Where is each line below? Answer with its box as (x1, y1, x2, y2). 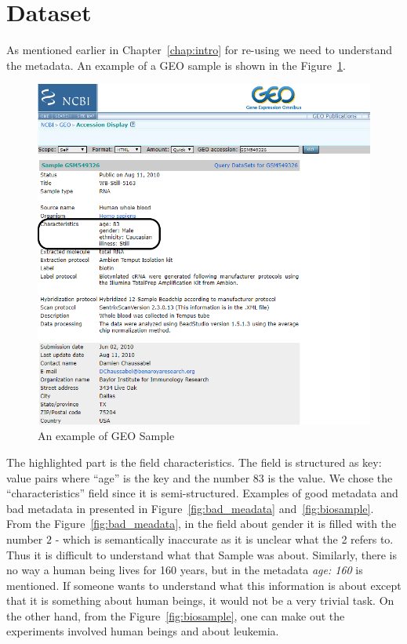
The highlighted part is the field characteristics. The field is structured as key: (6, 453, 382, 470)
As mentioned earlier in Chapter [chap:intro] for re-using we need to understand (6, 42, 393, 58)
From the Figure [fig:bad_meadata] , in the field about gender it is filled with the (6, 515, 397, 532)
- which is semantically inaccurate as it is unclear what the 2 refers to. (55, 530, 394, 547)
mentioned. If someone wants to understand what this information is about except (6, 577, 402, 593)
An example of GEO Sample (38, 428, 175, 444)
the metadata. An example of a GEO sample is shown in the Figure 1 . (6, 56, 346, 73)
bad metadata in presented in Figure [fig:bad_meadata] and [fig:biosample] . (6, 500, 374, 516)
